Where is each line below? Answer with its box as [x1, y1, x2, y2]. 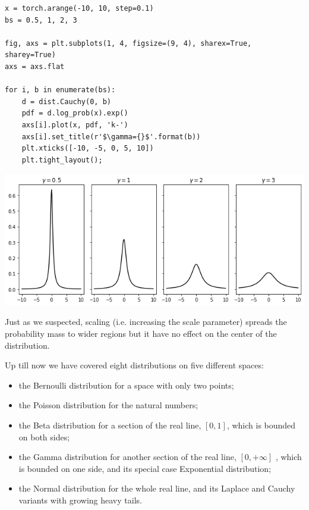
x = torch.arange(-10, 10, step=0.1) [5, 4, 154, 12]
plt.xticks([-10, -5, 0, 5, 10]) [21, 144, 154, 153]
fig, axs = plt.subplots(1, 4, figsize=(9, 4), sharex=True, [5, 39, 252, 48]
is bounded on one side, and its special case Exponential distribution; [18, 462, 272, 474]
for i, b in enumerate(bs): [5, 86, 116, 95]
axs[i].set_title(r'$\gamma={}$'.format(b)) [21, 132, 201, 141]
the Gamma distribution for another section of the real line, [18, 450, 237, 463]
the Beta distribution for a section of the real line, [18, 418, 201, 431]
